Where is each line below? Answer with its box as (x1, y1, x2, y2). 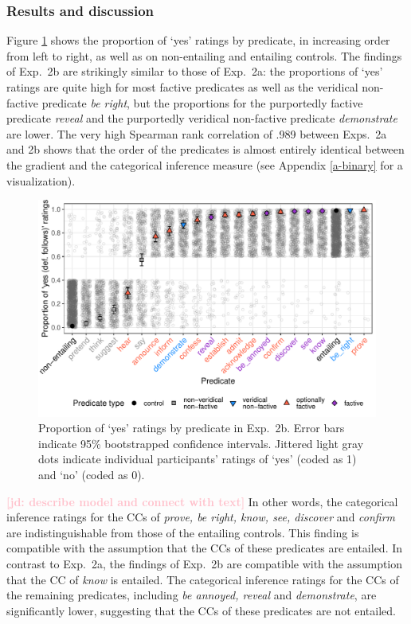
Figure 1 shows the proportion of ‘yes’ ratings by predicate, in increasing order (6, 32, 390, 49)
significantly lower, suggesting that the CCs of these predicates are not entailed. (6, 602, 396, 618)
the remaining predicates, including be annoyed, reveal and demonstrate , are (6, 587, 377, 603)
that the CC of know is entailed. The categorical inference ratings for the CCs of (6, 571, 399, 587)
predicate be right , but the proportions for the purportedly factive (41, 94, 363, 111)
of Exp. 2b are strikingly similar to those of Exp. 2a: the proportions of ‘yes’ (6, 63, 383, 80)
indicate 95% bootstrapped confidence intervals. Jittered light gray (38, 435, 364, 451)
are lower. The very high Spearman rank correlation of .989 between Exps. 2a (6, 125, 387, 142)
